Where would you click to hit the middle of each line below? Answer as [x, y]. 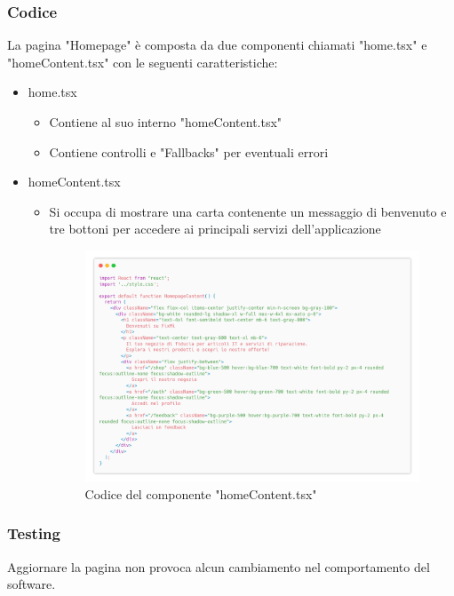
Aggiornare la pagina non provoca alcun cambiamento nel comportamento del [219, 566]
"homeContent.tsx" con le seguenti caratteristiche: [143, 62]
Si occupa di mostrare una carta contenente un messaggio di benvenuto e [248, 211]
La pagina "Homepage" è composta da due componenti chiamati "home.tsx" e [217, 45]
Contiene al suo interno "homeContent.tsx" [166, 122]
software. [32, 584]
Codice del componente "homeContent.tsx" [201, 493]
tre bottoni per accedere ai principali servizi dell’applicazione [215, 229]
